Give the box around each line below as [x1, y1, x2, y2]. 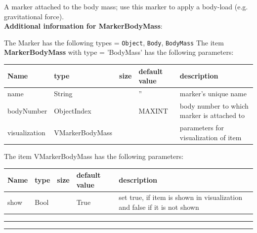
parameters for [179, 122, 224, 133]
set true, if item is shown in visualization [119, 192, 242, 202]
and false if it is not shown [119, 202, 199, 212]
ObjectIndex [54, 105, 91, 116]
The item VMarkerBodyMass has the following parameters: [4, 151, 184, 161]
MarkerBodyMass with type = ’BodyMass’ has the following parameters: [4, 47, 234, 57]
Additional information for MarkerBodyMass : [4, 21, 163, 31]
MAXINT [138, 105, 168, 116]
